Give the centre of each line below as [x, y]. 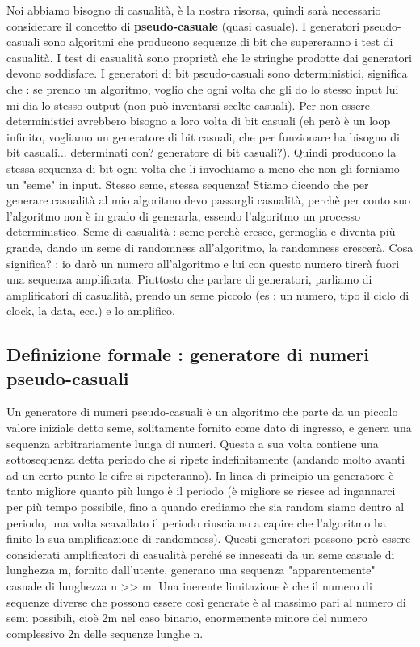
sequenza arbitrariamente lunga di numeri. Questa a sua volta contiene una [193, 443]
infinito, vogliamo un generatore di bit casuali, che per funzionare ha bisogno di [203, 136]
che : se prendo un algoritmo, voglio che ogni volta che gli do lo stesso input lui [203, 88]
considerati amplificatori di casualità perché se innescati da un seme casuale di [201, 554]
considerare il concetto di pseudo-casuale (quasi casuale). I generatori [183, 25]
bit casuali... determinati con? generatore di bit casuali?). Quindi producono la [202, 152]
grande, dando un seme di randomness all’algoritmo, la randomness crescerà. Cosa [210, 247]
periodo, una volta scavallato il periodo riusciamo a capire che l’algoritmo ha [196, 522]
